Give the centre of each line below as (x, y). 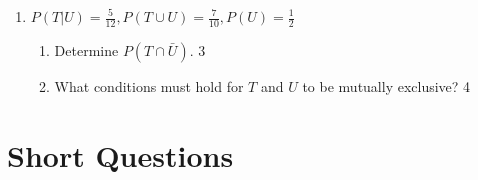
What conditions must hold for (149, 85)
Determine (86, 49)
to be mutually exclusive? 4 (386, 85)
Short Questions (120, 154)
